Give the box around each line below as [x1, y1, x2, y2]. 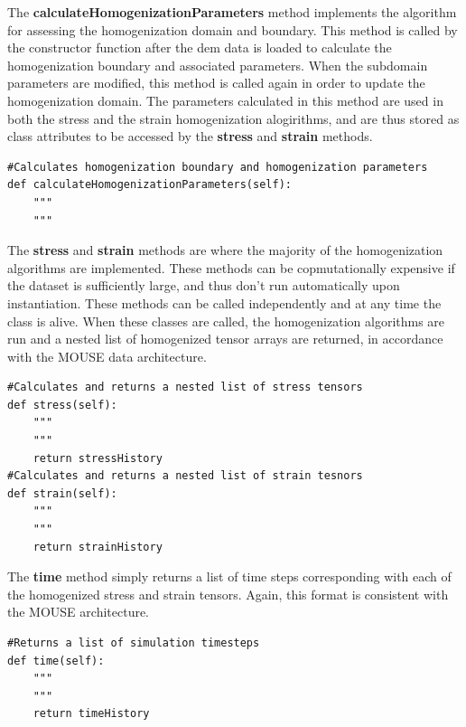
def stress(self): [7, 398, 117, 411]
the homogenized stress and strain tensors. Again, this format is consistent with [7, 584, 449, 603]
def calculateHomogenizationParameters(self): [7, 178, 292, 192]
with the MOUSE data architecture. [7, 346, 207, 365]
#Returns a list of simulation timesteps [7, 637, 260, 649]
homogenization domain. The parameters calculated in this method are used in [7, 90, 443, 109]
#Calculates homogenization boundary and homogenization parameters [7, 160, 428, 174]
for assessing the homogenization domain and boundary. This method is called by [7, 20, 458, 39]
